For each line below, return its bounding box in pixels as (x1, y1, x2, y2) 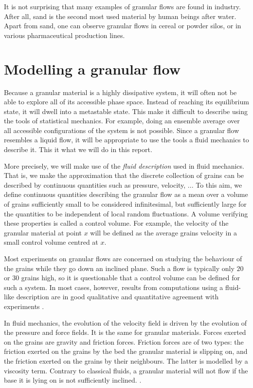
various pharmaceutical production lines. (4, 30, 125, 40)
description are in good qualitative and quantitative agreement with (16, 291, 219, 302)
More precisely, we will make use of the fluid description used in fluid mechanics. (4, 160, 244, 171)
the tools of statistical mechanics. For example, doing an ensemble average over (4, 116, 240, 126)
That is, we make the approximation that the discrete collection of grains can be (4, 170, 244, 180)
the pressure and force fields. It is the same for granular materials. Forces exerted (4, 327, 246, 337)
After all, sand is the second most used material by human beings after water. (4, 11, 236, 21)
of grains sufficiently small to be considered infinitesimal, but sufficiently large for (4, 199, 247, 209)
